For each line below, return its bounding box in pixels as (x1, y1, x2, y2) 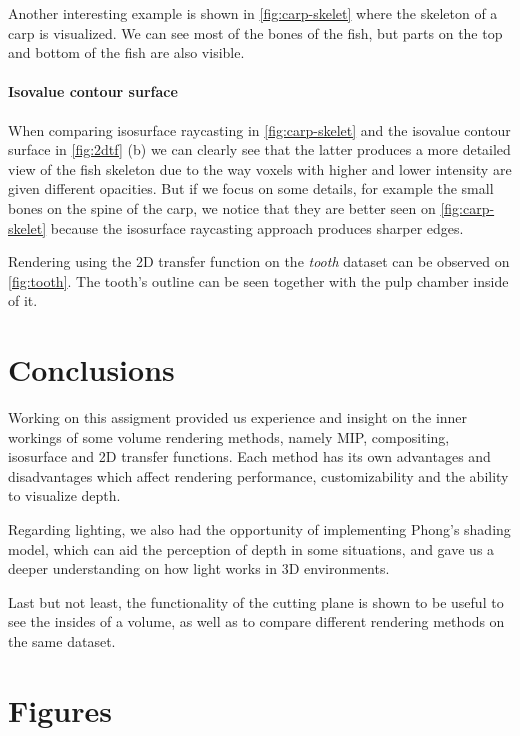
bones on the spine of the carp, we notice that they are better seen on (8, 197, 436, 218)
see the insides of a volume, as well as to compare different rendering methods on (8, 611, 505, 632)
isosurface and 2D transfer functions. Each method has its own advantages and (8, 446, 491, 467)
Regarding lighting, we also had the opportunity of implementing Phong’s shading (8, 519, 511, 540)
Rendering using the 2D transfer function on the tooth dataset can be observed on (8, 251, 510, 272)
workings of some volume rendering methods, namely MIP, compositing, (8, 426, 450, 447)
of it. (8, 290, 38, 311)
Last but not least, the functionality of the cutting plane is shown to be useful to (8, 591, 504, 612)
